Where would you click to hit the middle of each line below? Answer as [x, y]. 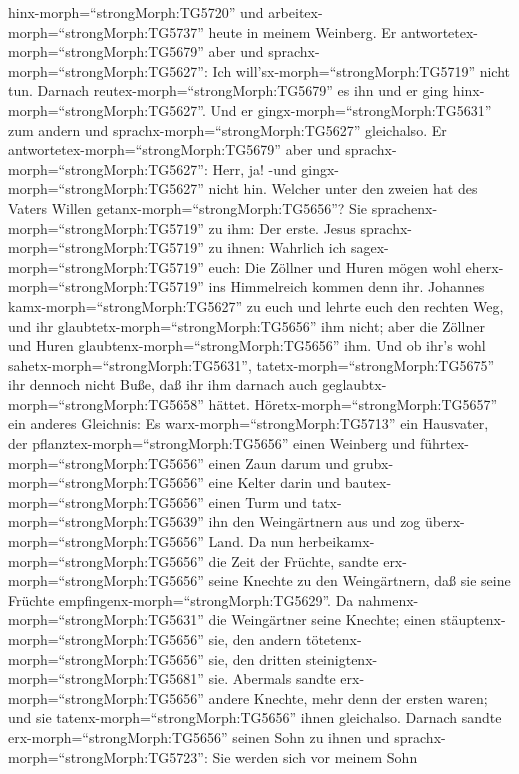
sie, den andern [255, 639]
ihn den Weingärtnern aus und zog [314, 521]
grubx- [373, 462]
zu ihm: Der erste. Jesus [282, 227]
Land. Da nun [251, 541]
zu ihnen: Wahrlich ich [277, 247]
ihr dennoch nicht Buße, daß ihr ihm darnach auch [163, 384]
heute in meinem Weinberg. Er [302, 31]
